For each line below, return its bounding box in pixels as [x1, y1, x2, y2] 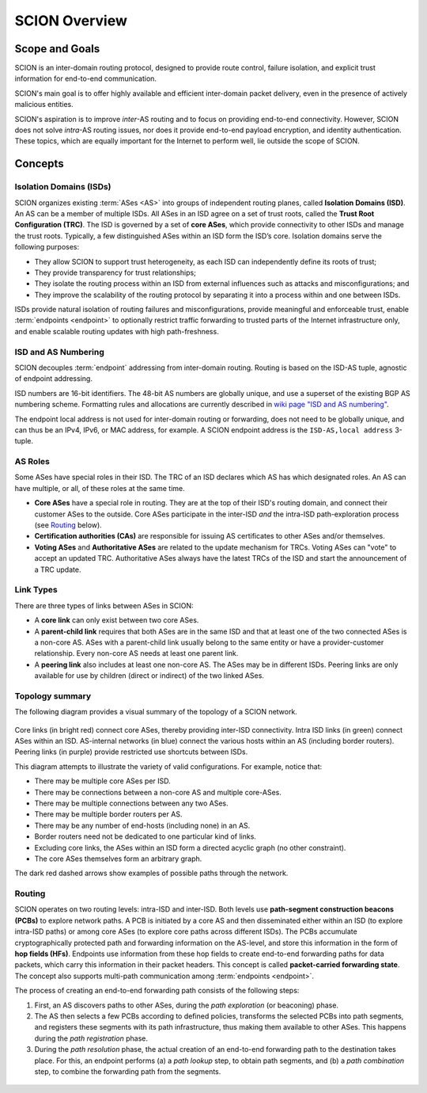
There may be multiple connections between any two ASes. [34, 798, 229, 808]
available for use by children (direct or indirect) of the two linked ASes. [34, 671, 265, 680]
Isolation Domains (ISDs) [14, 181, 111, 192]
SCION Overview [14, 12, 128, 29]
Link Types [14, 585, 59, 596]
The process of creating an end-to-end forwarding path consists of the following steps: [14, 986, 300, 996]
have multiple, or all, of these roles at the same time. [14, 483, 185, 493]
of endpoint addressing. [14, 374, 93, 383]
